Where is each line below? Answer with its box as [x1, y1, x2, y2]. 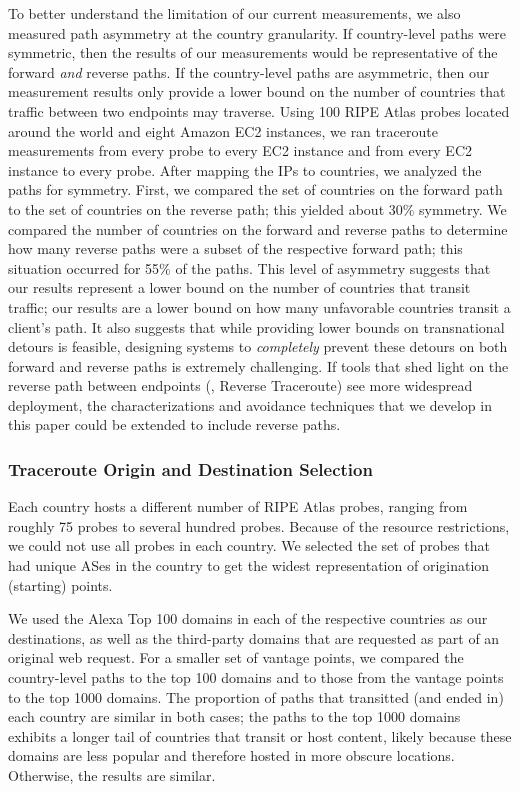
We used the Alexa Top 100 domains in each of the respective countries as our [8, 608, 488, 629]
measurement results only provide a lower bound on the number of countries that [8, 81, 506, 102]
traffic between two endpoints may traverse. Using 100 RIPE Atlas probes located [8, 100, 510, 121]
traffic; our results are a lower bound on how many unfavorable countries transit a [8, 296, 511, 317]
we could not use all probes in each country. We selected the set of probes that [8, 535, 490, 556]
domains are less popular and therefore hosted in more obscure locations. [8, 745, 455, 766]
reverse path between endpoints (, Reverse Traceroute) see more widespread [8, 375, 473, 396]
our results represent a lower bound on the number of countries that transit [8, 277, 471, 298]
